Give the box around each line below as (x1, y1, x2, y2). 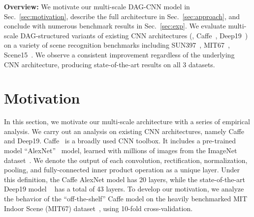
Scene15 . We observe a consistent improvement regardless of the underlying (4, 49, 235, 59)
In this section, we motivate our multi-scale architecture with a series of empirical (4, 116, 250, 127)
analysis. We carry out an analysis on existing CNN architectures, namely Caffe (4, 126, 244, 136)
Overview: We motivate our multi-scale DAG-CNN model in (4, 1, 190, 11)
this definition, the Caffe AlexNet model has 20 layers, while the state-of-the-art (4, 174, 245, 184)
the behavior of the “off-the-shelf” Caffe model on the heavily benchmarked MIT (4, 193, 248, 204)
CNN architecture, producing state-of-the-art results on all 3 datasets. (4, 59, 215, 69)
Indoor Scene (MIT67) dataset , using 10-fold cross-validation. (4, 203, 193, 213)
